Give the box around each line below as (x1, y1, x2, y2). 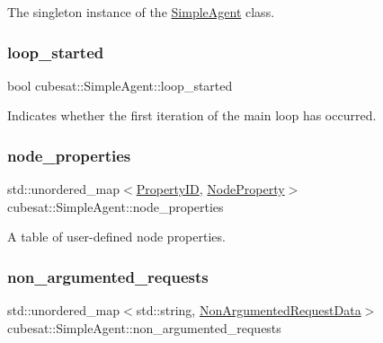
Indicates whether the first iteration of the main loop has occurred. (7, 106, 377, 125)
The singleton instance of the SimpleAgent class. (7, 3, 275, 21)
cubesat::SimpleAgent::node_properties (7, 197, 224, 215)
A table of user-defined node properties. (7, 227, 226, 246)
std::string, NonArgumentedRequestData (136, 301, 361, 320)
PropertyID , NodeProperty (136, 180, 285, 198)
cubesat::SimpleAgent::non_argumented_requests (7, 318, 281, 337)
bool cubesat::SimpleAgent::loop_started (7, 75, 233, 94)
